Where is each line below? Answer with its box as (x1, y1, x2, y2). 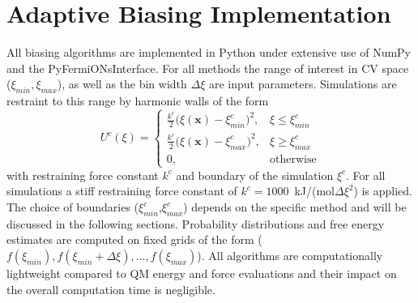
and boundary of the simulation (176, 166, 334, 183)
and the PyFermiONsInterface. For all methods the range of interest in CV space (6, 59, 409, 76)
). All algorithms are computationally (197, 247, 383, 264)
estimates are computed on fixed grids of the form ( (6, 231, 262, 248)
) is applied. (353, 182, 412, 199)
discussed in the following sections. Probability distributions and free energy (6, 215, 385, 232)
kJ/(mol (294, 182, 335, 199)
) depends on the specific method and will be (183, 198, 407, 216)
